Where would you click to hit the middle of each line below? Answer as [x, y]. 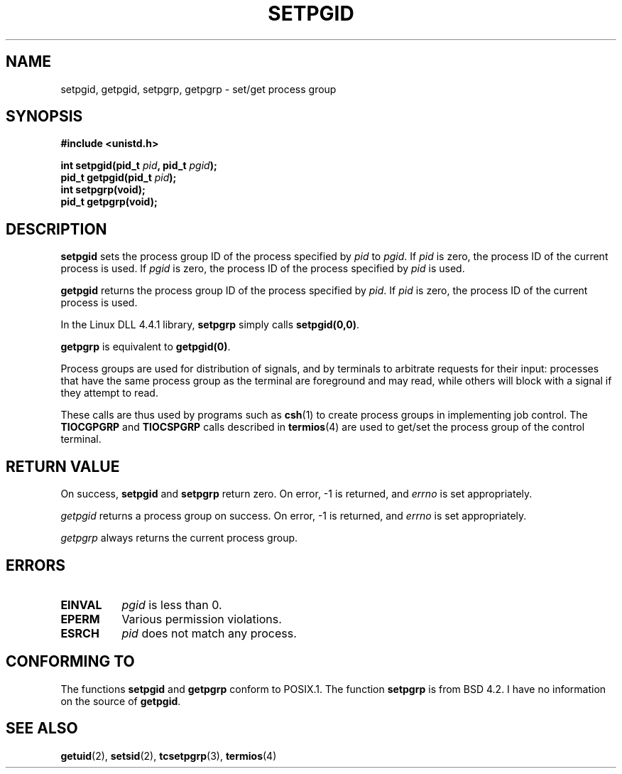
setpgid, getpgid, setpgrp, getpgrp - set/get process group [198, 89]
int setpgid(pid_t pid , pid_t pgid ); [139, 166]
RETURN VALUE [63, 466]
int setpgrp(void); [103, 190]
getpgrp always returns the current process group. [179, 538]
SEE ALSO [42, 729]
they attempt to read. [109, 393]
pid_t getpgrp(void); [109, 202]
